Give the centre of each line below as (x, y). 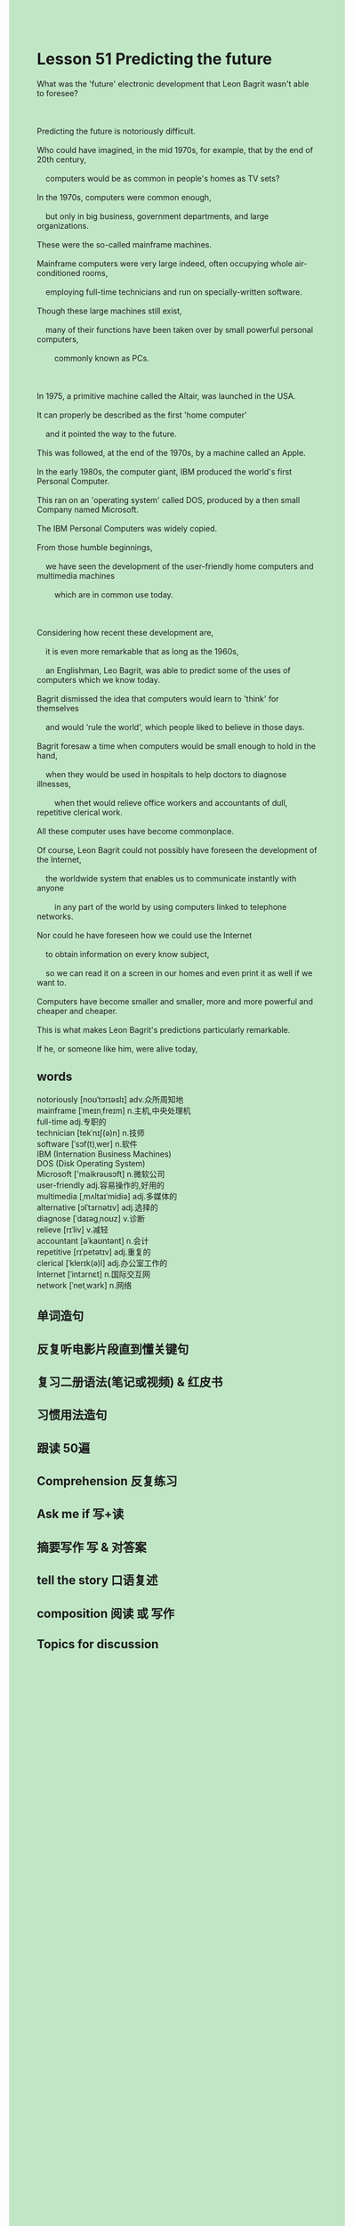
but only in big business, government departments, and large (157, 216)
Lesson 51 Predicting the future (154, 59)
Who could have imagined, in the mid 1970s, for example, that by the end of (175, 150)
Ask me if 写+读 (80, 1514)
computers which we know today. (99, 679)
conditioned (59, 272)
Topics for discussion (98, 1644)
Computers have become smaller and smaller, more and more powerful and (175, 1001)
